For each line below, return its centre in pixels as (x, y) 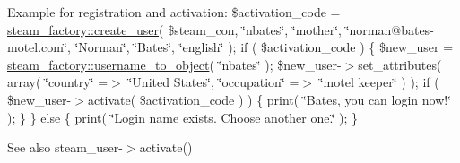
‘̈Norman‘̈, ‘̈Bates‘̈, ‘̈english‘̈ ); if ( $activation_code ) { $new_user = (264, 47)
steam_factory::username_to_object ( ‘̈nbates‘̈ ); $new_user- (174, 64)
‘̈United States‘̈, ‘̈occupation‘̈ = (214, 82)
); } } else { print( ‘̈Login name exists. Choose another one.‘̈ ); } (182, 117)
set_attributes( (400, 64)
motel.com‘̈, (39, 47)
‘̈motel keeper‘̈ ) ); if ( (379, 82)
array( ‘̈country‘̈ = (58, 82)
